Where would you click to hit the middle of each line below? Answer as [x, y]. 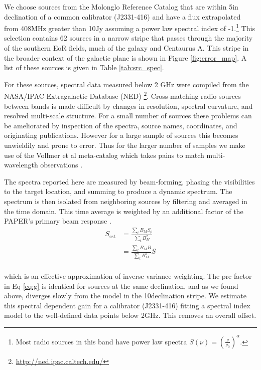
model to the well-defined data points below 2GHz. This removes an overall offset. [130, 315]
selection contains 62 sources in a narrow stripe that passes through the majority [128, 38]
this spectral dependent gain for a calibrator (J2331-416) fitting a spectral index [127, 305]
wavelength [21, 165]
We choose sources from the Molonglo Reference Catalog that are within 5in [121, 7]
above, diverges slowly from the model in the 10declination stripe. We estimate [125, 296]
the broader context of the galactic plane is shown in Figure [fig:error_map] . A [125, 57]
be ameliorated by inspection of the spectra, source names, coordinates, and [121, 125]
